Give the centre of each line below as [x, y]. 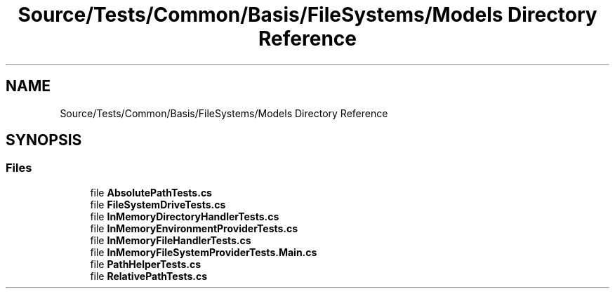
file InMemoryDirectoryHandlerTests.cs [185, 216]
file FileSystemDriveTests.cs [158, 204]
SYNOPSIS [44, 140]
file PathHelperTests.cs [146, 264]
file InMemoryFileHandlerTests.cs [171, 240]
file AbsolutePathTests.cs [151, 192]
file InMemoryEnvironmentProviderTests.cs [194, 228]
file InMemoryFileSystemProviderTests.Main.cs [204, 252]
